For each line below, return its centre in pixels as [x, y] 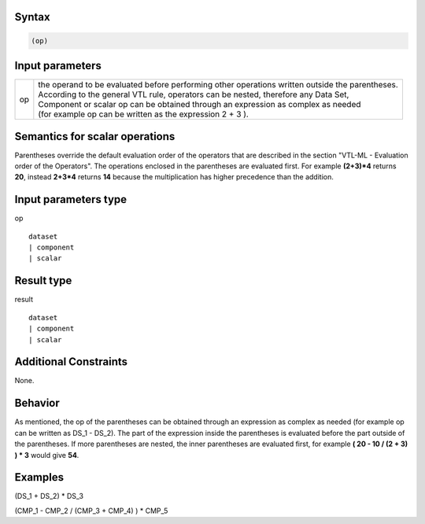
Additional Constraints [71, 362]
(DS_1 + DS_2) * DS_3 [49, 496]
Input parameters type [71, 199]
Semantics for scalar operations [95, 137]
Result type [43, 280]
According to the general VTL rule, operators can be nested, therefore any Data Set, [194, 94]
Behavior [37, 403]
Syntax [32, 17]
